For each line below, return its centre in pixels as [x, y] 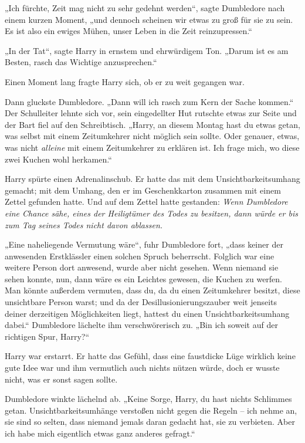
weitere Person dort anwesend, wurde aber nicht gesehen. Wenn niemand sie [142, 267]
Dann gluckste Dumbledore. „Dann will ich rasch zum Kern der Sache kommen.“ [149, 101]
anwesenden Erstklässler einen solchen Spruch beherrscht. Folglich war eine [140, 256]
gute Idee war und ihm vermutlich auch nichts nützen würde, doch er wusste [142, 368]
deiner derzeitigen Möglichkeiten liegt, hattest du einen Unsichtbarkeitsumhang [147, 313]
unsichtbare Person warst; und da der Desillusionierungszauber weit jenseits [141, 302]
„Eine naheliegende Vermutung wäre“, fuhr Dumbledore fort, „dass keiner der [144, 244]
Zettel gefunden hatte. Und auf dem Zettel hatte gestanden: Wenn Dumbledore [146, 202]
